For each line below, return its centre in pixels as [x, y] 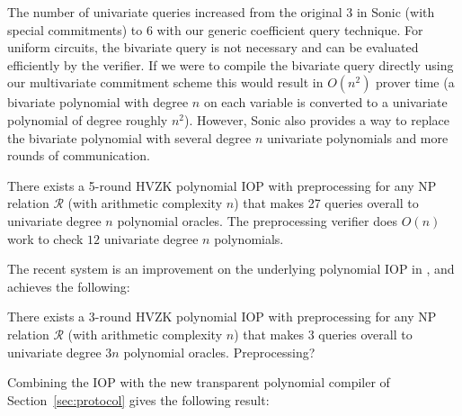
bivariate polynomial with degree [98, 102]
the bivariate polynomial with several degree [129, 137]
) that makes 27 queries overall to [326, 203]
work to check [45, 238]
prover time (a [415, 82]
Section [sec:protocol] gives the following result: [138, 399]
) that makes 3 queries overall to [323, 334]
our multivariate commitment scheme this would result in [165, 82]
